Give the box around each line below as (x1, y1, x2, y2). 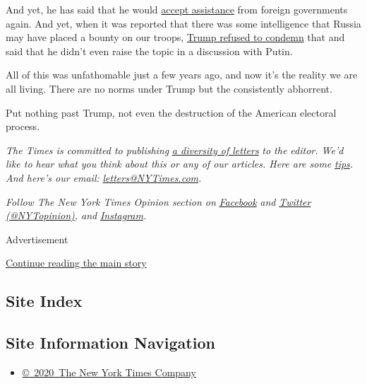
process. (6, 119, 40, 134)
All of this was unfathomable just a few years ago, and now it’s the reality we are (6, 67, 358, 82)
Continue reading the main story (6, 255, 147, 270)
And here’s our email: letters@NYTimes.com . (6, 170, 202, 185)
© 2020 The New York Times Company (22, 364, 196, 379)
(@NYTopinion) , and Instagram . (6, 208, 147, 223)
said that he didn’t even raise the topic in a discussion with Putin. (6, 43, 293, 58)
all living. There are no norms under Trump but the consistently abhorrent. (6, 81, 332, 95)
